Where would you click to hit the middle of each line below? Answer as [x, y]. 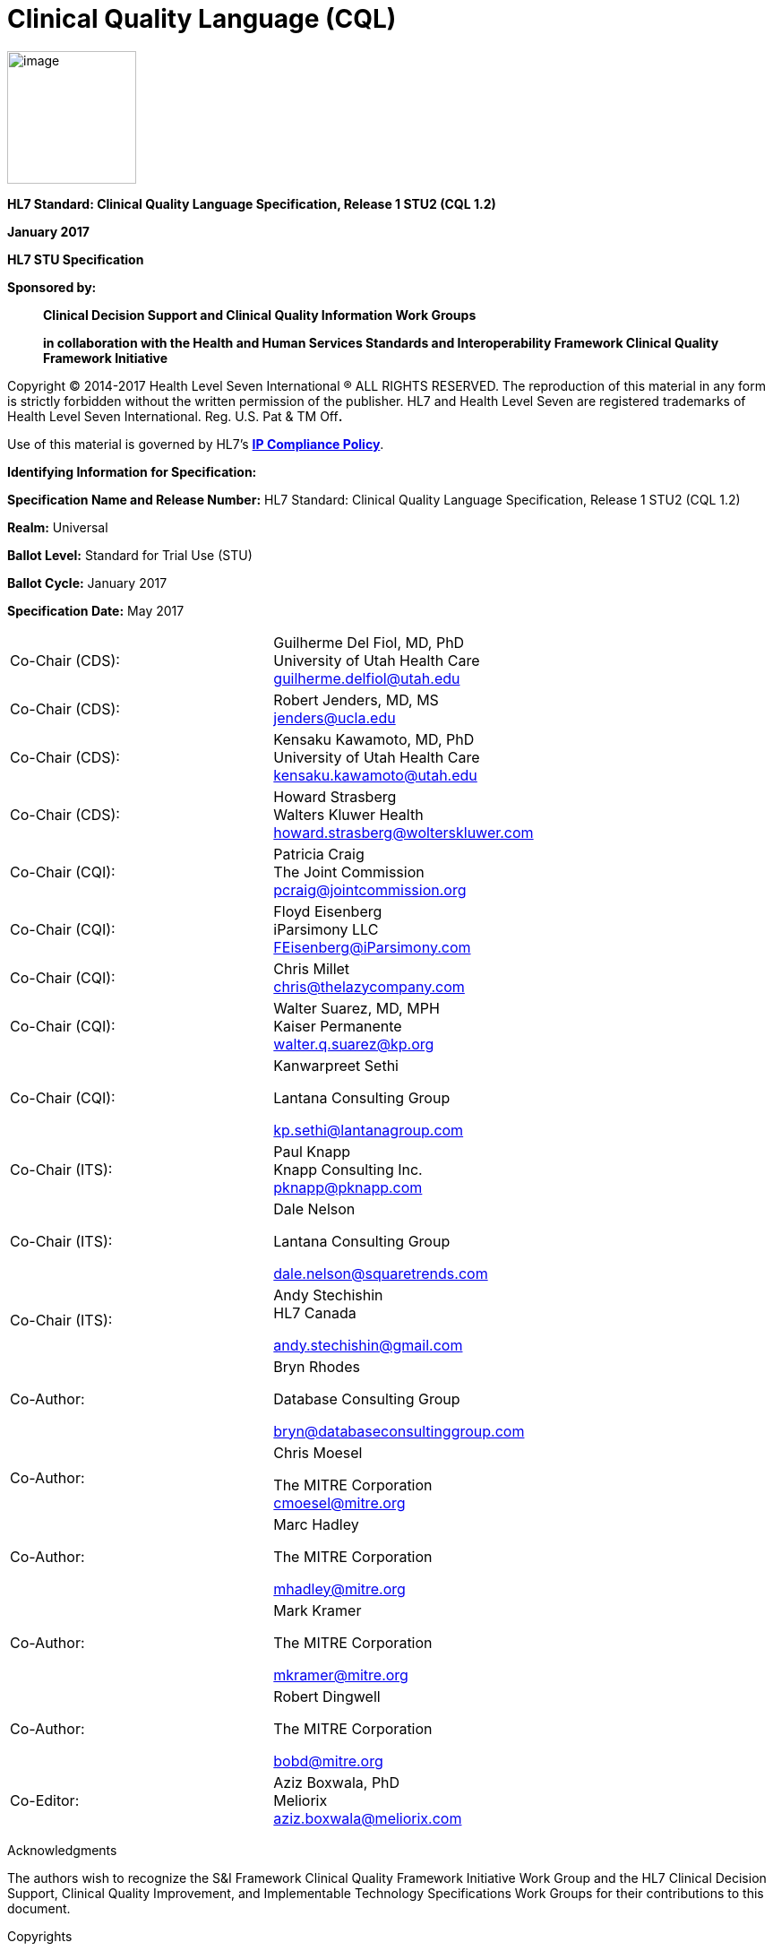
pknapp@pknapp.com [348, 1187]
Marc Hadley [316, 1524]
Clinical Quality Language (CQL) [202, 19]
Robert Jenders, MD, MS [356, 699]
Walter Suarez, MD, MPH [356, 1008]
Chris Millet [312, 968]
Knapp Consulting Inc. [348, 1169]
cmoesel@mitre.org [339, 1502]
